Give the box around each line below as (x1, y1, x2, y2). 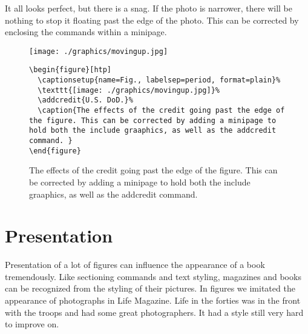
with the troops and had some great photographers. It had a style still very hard (5, 306, 304, 318)
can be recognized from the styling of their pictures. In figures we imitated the (5, 282, 295, 295)
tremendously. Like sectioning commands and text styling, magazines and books (5, 270, 301, 282)
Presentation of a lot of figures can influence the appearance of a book (5, 258, 265, 271)
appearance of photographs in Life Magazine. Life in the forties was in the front (5, 294, 301, 307)
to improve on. (5, 318, 59, 330)
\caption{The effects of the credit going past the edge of (38, 106, 285, 115)
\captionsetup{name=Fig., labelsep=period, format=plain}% (38, 76, 281, 85)
